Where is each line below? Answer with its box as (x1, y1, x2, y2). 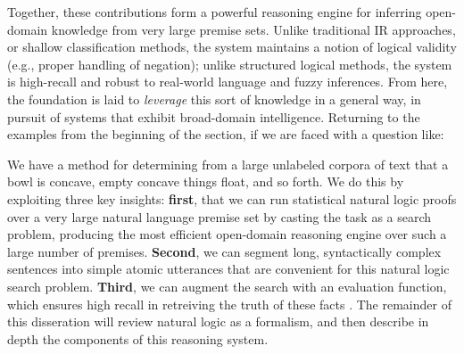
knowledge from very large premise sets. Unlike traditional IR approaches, (51, 20, 456, 38)
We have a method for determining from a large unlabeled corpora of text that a (7, 154, 449, 173)
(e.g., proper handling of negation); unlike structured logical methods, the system (7, 54, 452, 73)
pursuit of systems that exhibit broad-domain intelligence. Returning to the (7, 107, 420, 126)
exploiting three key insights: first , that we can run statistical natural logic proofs (7, 189, 457, 208)
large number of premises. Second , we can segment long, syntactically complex (7, 242, 442, 260)
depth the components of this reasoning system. (7, 329, 269, 348)
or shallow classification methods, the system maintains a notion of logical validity (7, 37, 457, 56)
